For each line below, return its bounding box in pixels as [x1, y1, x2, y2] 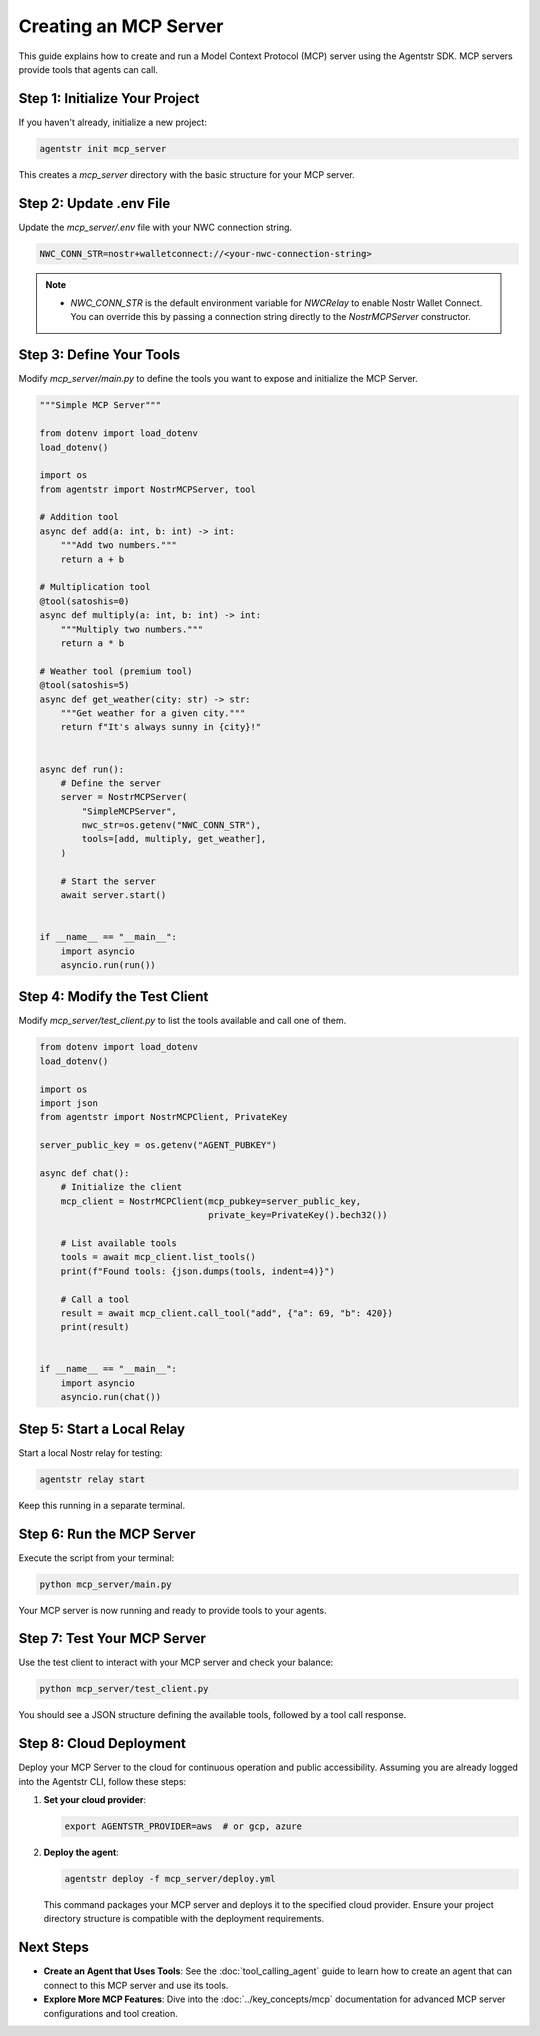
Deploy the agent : [43, 1846, 119, 1859]
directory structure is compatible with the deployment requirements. [43, 1913, 325, 1925]
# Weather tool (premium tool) [39, 665, 194, 677]
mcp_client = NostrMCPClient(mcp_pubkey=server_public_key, [60, 1195, 362, 1207]
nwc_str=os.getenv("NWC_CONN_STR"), [81, 820, 262, 831]
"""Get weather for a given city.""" [60, 707, 246, 719]
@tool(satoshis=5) [39, 680, 130, 691]
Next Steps [18, 1939, 89, 1956]
